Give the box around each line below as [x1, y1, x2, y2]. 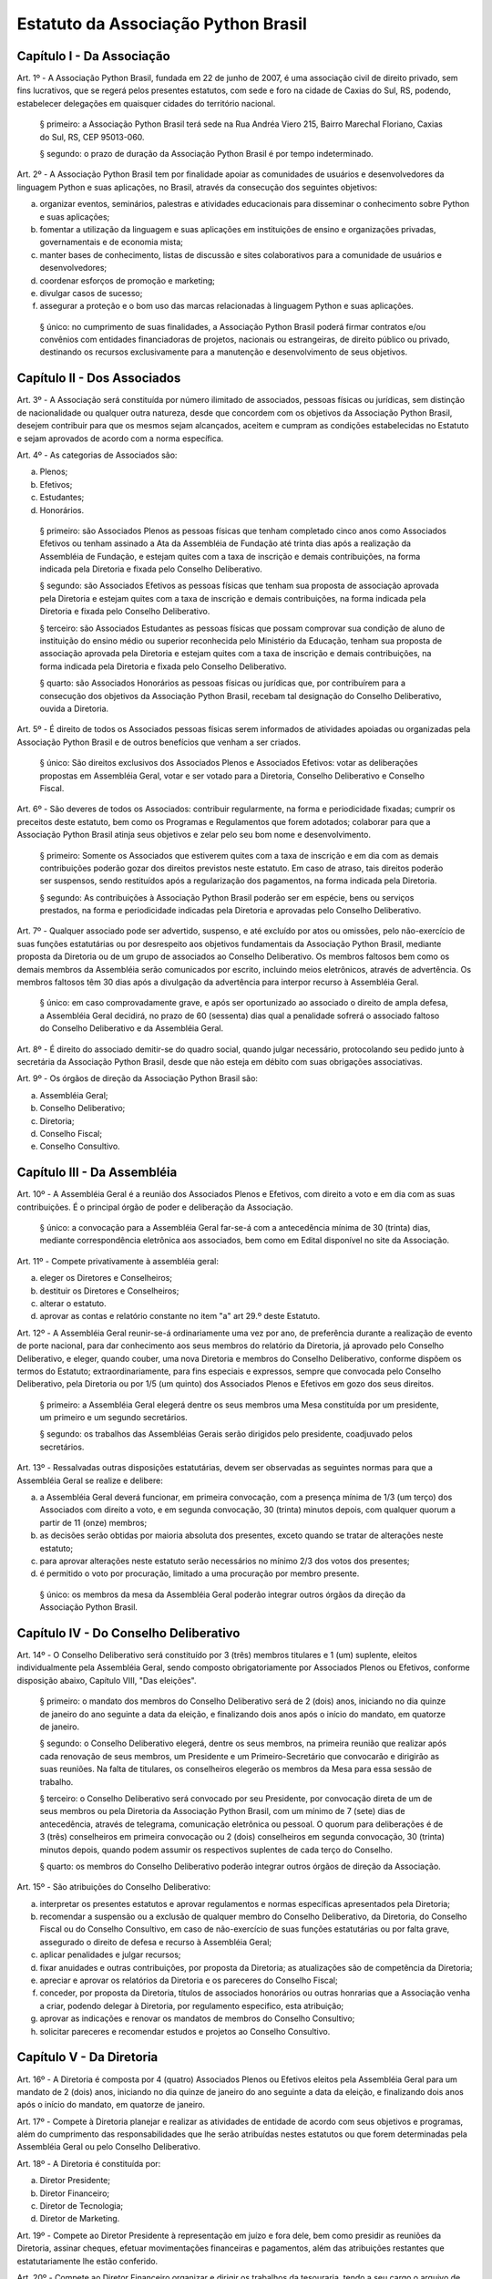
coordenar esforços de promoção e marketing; [39, 274, 216, 286]
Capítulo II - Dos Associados [16, 370, 181, 387]
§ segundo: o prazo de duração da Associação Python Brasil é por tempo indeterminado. [39, 149, 374, 160]
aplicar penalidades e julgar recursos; [39, 1949, 181, 1960]
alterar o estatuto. [39, 1297, 107, 1308]
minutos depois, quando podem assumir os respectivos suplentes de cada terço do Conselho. [39, 1844, 394, 1855]
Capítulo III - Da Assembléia [16, 1165, 178, 1181]
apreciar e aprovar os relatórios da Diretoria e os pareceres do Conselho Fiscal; [39, 1975, 338, 1986]
